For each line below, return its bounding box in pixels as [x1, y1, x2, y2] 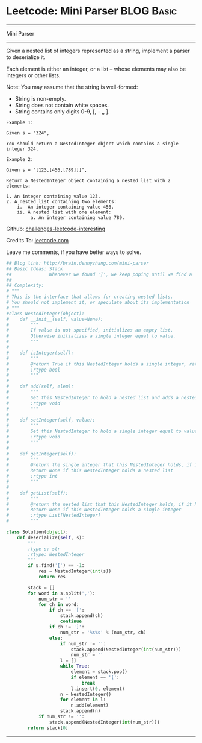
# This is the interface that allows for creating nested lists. [6, 294, 173, 300]
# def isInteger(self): [6, 350, 74, 356]
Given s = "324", [6, 130, 50, 136]
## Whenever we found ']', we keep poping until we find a [6, 271, 192, 277]
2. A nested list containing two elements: [6, 198, 117, 204]
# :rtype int [6, 473, 58, 479]
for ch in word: [38, 601, 79, 607]
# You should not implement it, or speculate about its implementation [6, 300, 189, 306]
